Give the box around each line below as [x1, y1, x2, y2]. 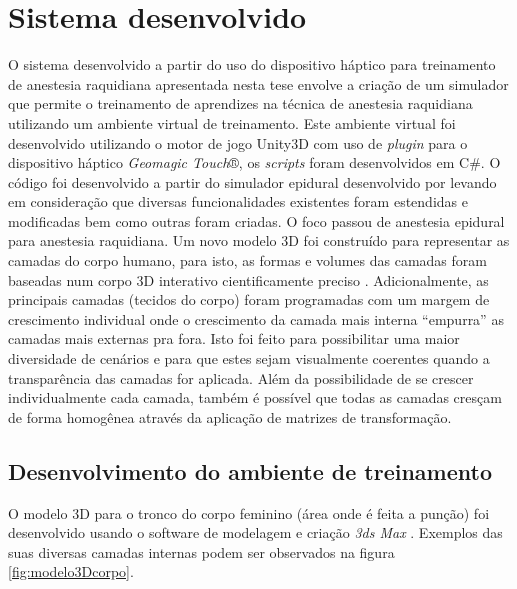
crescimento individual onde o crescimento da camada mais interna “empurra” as [8, 308, 504, 329]
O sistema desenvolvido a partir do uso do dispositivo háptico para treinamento [8, 54, 496, 75]
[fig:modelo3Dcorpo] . [8, 561, 134, 582]
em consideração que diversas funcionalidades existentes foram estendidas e [8, 191, 468, 212]
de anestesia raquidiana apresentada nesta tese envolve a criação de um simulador [8, 73, 509, 94]
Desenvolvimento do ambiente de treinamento [8, 455, 493, 486]
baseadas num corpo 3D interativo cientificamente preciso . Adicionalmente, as [8, 269, 489, 290]
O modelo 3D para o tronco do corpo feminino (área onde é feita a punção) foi [8, 502, 490, 523]
